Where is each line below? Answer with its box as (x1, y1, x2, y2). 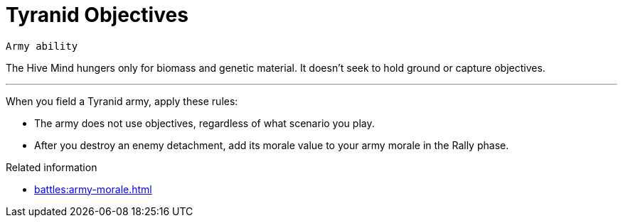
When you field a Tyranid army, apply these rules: (6, 94, 238, 107)
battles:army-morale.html (34, 183, 152, 195)
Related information (6, 161, 97, 173)
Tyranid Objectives (6, 3, 188, 27)
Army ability (6, 40, 78, 52)
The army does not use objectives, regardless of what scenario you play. (34, 116, 375, 129)
